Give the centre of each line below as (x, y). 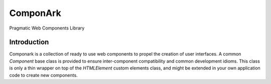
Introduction (29, 42)
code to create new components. (43, 75)
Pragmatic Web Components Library (47, 28)
